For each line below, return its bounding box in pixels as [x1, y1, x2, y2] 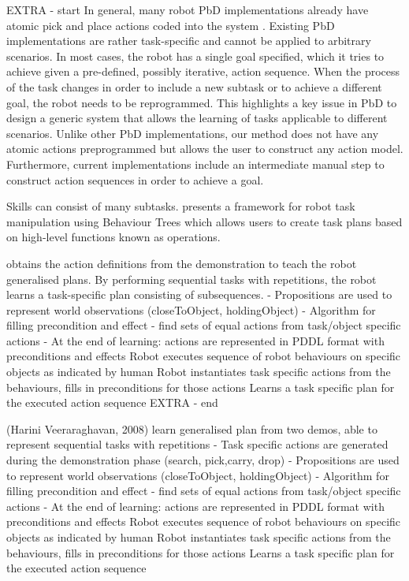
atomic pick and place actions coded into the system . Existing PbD [6, 17, 335, 33]
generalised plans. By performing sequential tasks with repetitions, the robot [6, 270, 377, 287]
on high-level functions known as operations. [6, 229, 221, 245]
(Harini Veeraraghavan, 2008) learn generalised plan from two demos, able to [6, 420, 377, 437]
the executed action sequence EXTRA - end [6, 394, 218, 411]
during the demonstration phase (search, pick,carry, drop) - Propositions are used [6, 452, 400, 468]
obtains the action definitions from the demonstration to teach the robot [6, 255, 357, 271]
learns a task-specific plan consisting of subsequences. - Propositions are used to [6, 286, 392, 303]
